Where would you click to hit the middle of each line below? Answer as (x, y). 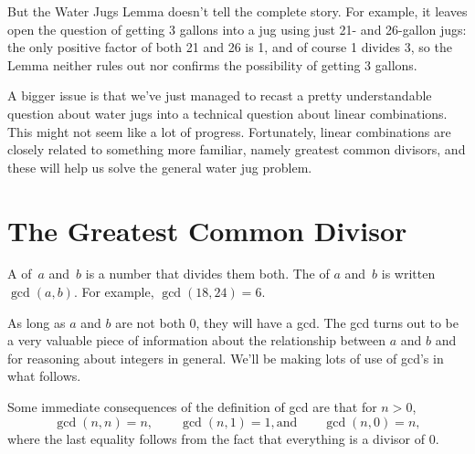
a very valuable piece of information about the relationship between (196, 340)
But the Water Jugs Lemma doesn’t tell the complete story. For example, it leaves (237, 11)
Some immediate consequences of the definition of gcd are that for (192, 407)
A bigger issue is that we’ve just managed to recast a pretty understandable (220, 95)
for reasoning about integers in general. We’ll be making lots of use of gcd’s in (226, 358)
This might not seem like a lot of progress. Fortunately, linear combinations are (229, 131)
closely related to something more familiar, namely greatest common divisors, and (237, 149)
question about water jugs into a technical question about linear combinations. (227, 113)
